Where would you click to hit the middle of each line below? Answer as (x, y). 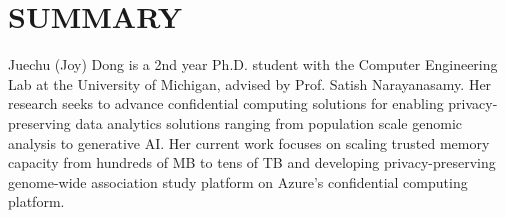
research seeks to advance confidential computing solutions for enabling (226, 103)
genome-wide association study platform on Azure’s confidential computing (238, 181)
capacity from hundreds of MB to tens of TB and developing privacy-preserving (252, 162)
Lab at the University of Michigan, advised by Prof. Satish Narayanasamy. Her (250, 83)
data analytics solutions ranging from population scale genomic (269, 122)
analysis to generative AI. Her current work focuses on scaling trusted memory (249, 142)
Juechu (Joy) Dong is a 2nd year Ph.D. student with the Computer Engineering (253, 64)
